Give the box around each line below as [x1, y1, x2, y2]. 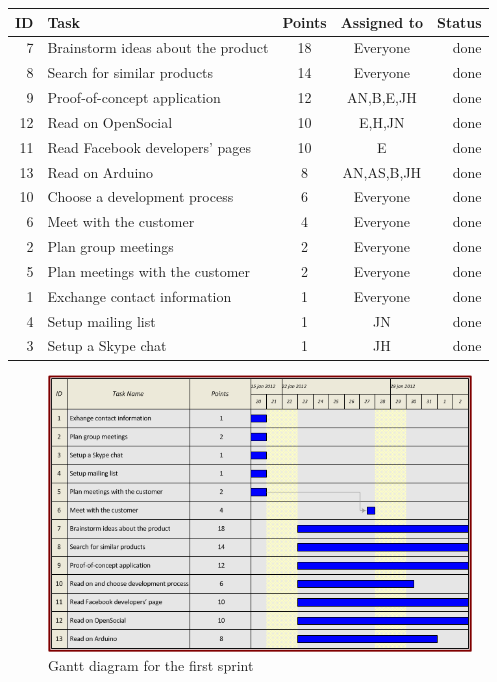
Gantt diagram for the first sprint [48, 655, 254, 676]
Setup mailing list [47, 310, 156, 331]
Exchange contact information [47, 285, 232, 306]
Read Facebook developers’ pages [47, 136, 252, 157]
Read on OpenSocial [47, 111, 173, 132]
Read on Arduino [47, 161, 154, 182]
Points [282, 11, 327, 32]
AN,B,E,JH [346, 87, 417, 108]
